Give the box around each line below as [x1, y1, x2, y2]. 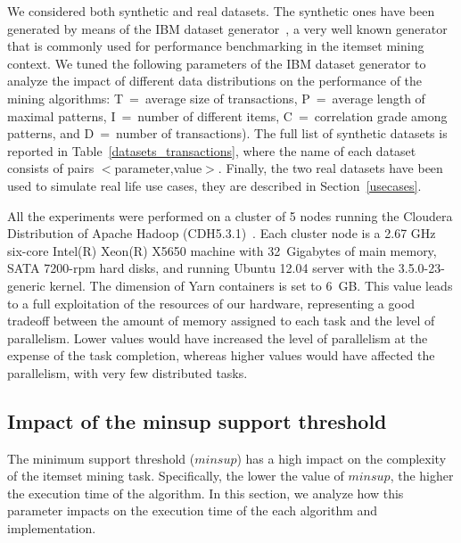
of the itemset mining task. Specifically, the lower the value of [7, 466, 344, 485]
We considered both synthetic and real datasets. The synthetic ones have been [7, 2, 435, 20]
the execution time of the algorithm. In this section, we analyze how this [7, 483, 404, 502]
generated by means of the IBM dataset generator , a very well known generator [7, 19, 448, 37]
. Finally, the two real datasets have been [218, 159, 443, 177]
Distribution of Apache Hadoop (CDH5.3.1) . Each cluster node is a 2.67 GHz [7, 224, 436, 243]
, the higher [390, 466, 454, 485]
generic [7, 276, 45, 294]
